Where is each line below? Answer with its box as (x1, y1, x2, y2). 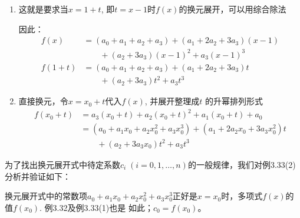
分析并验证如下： (5, 170, 71, 182)
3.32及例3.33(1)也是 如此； (52, 201, 153, 213)
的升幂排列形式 (205, 95, 263, 107)
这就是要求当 (18, 3, 68, 15)
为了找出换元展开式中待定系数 (5, 158, 120, 170)
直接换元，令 (18, 95, 68, 107)
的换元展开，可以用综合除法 (179, 3, 286, 15)
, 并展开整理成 (144, 95, 200, 107)
